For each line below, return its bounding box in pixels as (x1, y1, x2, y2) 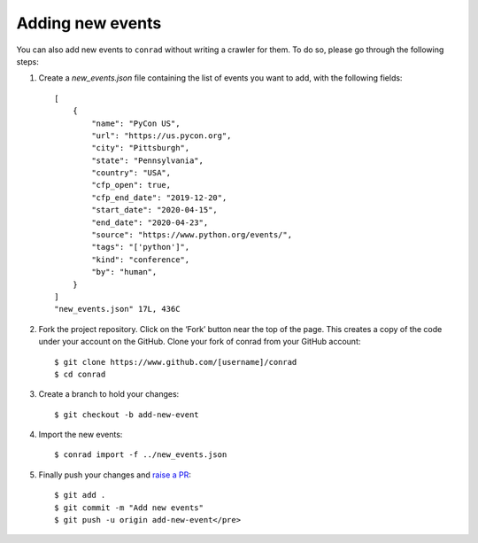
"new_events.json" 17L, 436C (54, 304, 181, 314)
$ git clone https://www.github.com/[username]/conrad (54, 357, 297, 367)
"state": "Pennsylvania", (91, 155, 204, 166)
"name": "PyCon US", (91, 118, 181, 128)
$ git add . (54, 490, 106, 500)
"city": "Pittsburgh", (91, 143, 190, 153)
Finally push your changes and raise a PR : (38, 469, 192, 480)
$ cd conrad (54, 368, 106, 379)
